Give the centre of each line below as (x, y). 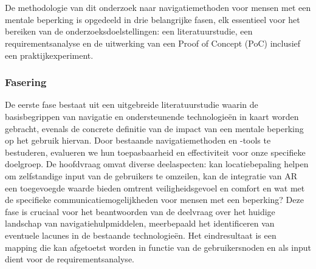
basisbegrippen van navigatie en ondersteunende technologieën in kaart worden (152, 116)
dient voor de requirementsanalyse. (70, 259)
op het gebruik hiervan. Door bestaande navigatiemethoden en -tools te (138, 140)
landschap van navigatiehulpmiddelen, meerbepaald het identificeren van (140, 223)
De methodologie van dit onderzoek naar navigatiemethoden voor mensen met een (158, 8)
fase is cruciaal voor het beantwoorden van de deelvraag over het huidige (140, 211)
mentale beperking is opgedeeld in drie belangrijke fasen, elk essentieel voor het (153, 19)
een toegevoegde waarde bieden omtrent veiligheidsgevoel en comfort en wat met (155, 188)
